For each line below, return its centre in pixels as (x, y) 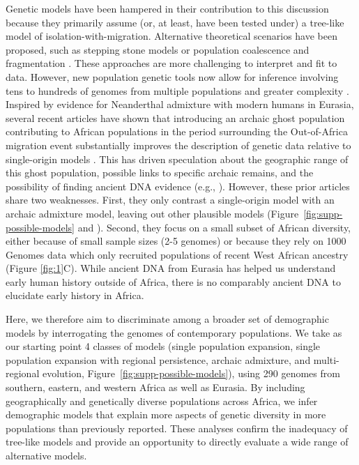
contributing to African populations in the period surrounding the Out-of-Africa (177, 131)
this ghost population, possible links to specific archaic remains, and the (160, 173)
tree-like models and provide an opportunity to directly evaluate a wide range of (177, 442)
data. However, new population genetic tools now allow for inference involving (172, 76)
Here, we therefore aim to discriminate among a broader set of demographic (167, 319)
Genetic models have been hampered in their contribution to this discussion (167, 8)
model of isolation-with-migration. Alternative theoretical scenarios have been (171, 36)
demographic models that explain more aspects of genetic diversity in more (166, 414)
